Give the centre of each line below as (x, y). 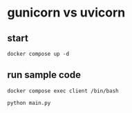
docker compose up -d (38, 54)
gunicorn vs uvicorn (66, 13)
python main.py (29, 103)
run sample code (44, 75)
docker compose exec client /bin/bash (63, 91)
